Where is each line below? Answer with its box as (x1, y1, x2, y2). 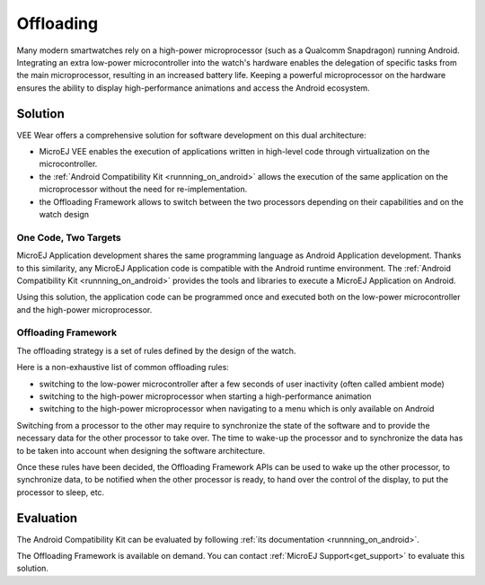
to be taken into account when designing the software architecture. (16, 445, 266, 456)
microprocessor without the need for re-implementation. (39, 184, 248, 195)
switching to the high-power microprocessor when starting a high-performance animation (39, 391, 372, 402)
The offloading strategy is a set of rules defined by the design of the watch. (16, 345, 296, 356)
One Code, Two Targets (16, 231, 121, 244)
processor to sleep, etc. (16, 486, 105, 498)
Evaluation (16, 510, 78, 526)
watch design (39, 208, 90, 219)
